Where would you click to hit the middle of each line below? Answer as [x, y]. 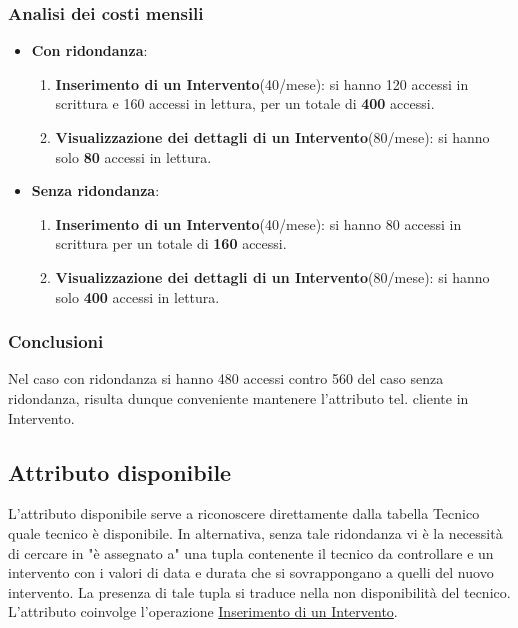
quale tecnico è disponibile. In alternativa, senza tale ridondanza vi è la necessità [255, 532]
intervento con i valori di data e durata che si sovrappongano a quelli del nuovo [251, 572]
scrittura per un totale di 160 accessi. [171, 243]
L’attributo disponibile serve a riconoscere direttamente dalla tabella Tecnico [244, 513]
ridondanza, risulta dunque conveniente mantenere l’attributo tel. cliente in [238, 397]
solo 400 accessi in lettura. [137, 296]
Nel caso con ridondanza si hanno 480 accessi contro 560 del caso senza [226, 378]
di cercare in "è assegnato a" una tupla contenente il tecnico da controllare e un [251, 552]
